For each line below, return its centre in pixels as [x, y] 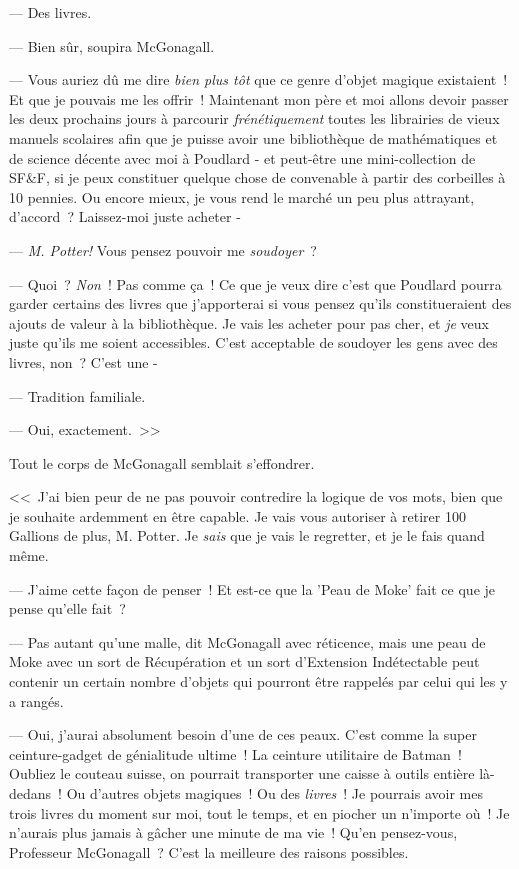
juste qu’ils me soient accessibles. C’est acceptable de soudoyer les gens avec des [253, 342]
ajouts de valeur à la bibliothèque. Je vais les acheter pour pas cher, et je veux [249, 322]
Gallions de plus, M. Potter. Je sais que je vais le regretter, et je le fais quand [247, 535]
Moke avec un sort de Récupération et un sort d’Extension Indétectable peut [244, 661]
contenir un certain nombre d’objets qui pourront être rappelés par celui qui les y [258, 681]
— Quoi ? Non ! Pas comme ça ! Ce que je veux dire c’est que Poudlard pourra [255, 283]
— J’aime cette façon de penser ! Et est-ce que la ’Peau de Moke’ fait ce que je [252, 588]
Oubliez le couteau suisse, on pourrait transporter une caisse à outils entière [242, 773]
